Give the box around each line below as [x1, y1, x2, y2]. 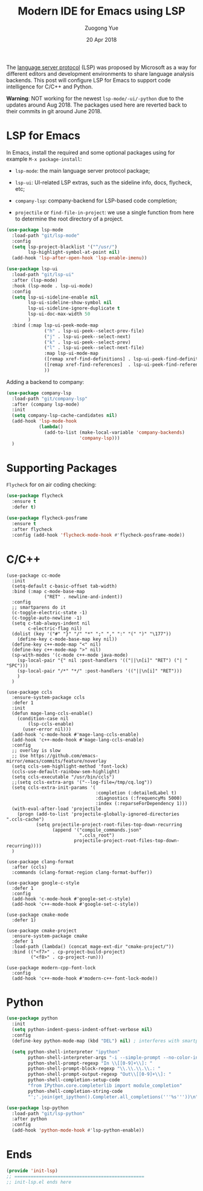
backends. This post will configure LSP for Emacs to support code [6, 76, 171, 84]
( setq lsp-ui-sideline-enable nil [11, 294, 98, 300]
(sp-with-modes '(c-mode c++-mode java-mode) [11, 652, 129, 658]
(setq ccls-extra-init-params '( [11, 785, 96, 791]
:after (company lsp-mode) [11, 401, 80, 407]
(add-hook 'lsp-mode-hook [11, 418, 77, 425]
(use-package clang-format [6, 858, 74, 864]
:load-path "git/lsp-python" [11, 1110, 85, 1116]
